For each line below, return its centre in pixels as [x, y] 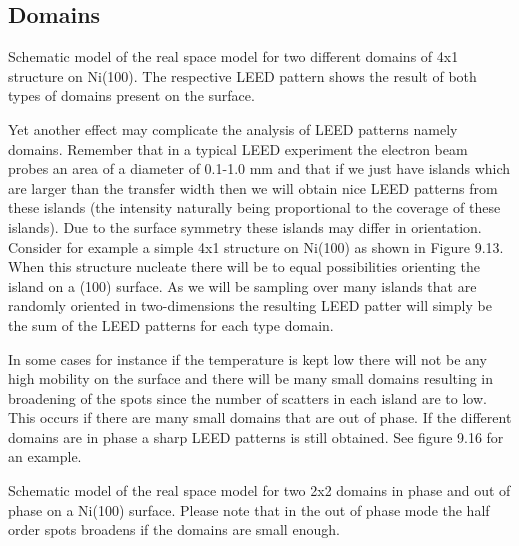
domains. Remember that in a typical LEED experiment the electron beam [238, 148]
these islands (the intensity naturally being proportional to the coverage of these [254, 207]
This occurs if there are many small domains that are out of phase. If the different [260, 417]
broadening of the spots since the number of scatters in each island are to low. [247, 397]
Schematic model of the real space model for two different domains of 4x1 [233, 56]
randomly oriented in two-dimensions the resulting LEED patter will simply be [250, 305]
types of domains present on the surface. [131, 95]
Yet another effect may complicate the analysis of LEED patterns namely [233, 128]
